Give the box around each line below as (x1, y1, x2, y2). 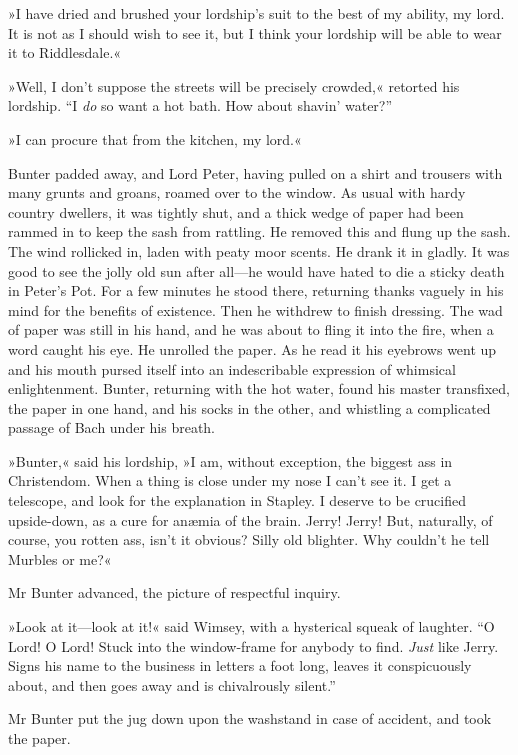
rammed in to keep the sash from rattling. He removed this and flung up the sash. (8, 221, 511, 242)
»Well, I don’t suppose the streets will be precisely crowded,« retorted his (8, 75, 460, 96)
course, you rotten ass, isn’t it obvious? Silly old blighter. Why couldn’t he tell (8, 529, 490, 550)
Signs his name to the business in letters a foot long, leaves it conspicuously (8, 655, 472, 676)
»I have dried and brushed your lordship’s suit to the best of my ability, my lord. (8, 3, 505, 23)
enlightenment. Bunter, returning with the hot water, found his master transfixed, (8, 378, 510, 399)
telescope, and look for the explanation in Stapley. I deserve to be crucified (8, 490, 467, 511)
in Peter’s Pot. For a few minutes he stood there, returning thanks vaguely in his (8, 280, 504, 301)
